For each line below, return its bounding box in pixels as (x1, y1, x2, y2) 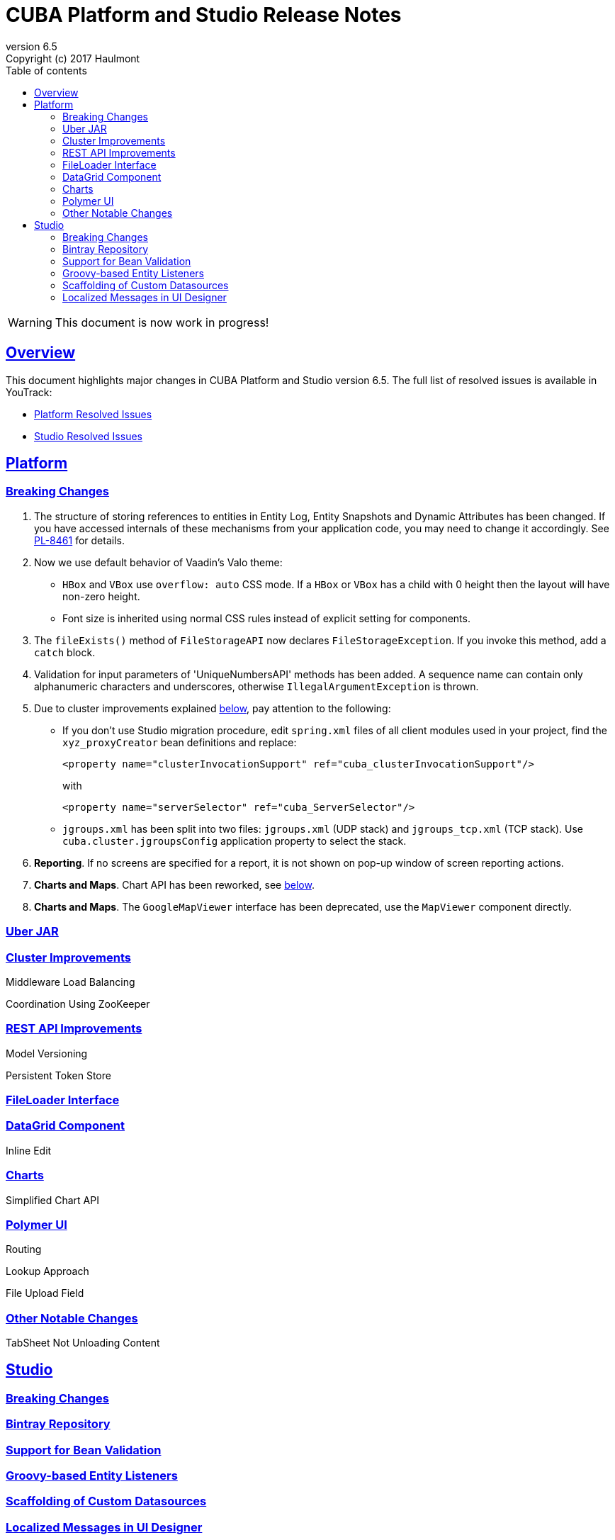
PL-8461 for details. (34, 534, 125, 546)
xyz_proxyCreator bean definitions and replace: (62, 736, 297, 748)
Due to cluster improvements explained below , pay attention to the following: (34, 702, 391, 714)
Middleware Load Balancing (6, 975, 135, 988)
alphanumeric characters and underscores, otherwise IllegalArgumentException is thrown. (34, 680, 479, 692)
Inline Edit (6, 1144, 52, 1157)
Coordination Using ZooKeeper (6, 997, 150, 1010)
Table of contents (6, 64, 87, 77)
